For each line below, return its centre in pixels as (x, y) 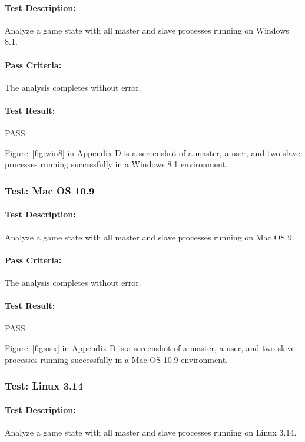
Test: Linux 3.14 (44, 386)
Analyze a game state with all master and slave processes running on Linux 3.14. (151, 432)
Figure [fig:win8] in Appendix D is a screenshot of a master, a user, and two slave (152, 152)
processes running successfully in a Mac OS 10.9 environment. (116, 359)
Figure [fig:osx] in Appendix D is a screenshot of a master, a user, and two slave (150, 347)
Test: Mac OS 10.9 (50, 190)
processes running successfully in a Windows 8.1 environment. (116, 164)
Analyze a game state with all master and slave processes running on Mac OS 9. (150, 237)
